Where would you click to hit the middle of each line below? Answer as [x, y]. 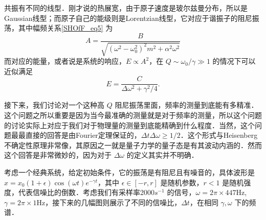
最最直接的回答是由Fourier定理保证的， [76, 135]
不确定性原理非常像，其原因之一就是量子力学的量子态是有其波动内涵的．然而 [133, 145]
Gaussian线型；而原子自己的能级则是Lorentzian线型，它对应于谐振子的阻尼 [128, 18]
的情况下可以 [234, 61]
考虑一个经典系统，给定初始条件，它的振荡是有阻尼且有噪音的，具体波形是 [129, 172]
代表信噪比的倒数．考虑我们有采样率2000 [86, 192]
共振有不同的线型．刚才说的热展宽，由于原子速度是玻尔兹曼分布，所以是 [126, 8]
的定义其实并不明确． [162, 155]
